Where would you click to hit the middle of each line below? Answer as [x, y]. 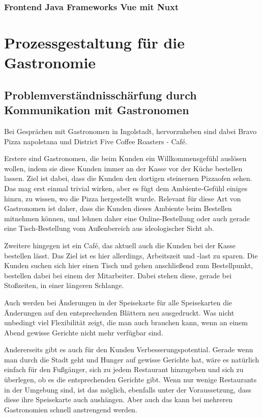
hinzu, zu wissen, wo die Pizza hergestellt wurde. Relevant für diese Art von [123, 198]
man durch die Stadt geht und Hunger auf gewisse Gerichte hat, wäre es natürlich [132, 359]
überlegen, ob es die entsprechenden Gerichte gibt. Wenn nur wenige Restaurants [130, 380]
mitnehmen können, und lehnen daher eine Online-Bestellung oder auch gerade [127, 218]
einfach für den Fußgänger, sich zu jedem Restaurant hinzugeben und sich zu [124, 369]
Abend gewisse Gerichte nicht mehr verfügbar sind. [84, 332]
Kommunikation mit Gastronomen [97, 110]
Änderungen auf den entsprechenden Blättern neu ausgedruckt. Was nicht [119, 312]
